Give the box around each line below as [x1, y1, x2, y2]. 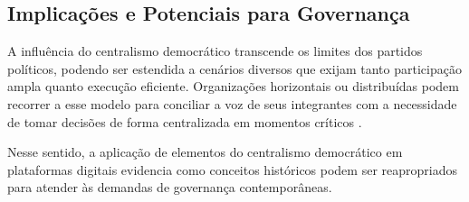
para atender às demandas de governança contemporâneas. [7, 178, 332, 197]
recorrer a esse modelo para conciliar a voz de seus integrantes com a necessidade [7, 94, 457, 113]
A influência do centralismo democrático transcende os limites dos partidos [7, 41, 423, 60]
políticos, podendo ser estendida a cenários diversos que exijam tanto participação [7, 59, 462, 78]
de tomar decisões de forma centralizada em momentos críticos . [7, 112, 362, 131]
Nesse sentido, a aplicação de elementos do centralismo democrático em [7, 142, 403, 161]
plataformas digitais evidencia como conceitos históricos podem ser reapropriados [7, 160, 457, 179]
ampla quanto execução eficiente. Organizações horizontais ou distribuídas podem [7, 77, 459, 96]
